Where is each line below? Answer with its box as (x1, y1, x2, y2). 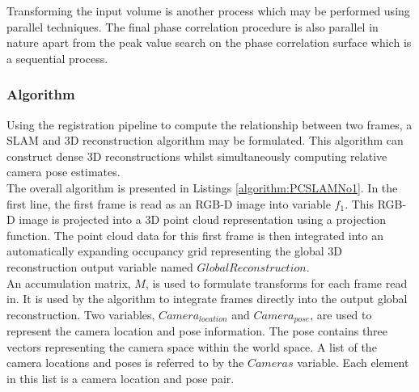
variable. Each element (297, 354, 409, 371)
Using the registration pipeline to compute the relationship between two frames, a (6, 116, 413, 133)
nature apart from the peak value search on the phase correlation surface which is (6, 34, 412, 51)
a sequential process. (6, 49, 108, 66)
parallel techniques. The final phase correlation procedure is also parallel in (6, 18, 379, 35)
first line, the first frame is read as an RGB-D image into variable (6, 195, 331, 212)
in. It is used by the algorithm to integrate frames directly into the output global (6, 290, 408, 307)
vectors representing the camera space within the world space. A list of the (6, 338, 377, 355)
